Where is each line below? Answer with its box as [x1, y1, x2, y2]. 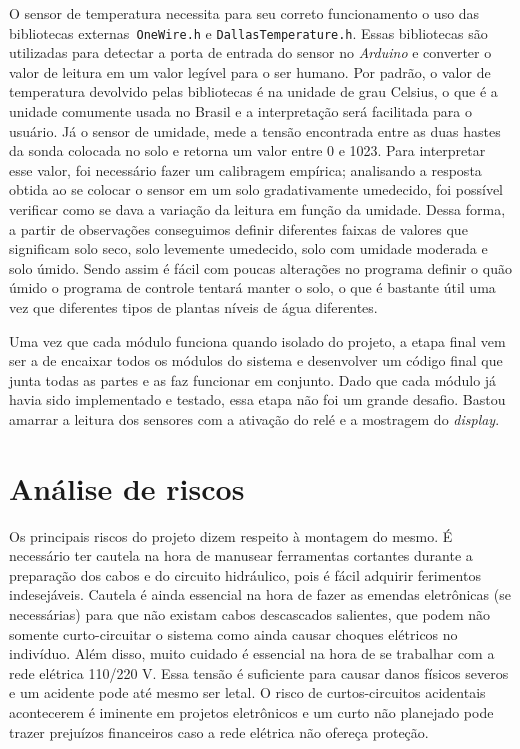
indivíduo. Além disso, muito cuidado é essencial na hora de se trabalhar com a [9, 643, 495, 664]
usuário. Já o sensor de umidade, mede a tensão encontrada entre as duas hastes [9, 120, 501, 141]
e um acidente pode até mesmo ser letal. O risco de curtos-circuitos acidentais [9, 682, 486, 703]
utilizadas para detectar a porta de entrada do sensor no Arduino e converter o [9, 42, 492, 63]
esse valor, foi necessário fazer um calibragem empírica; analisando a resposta [9, 159, 482, 180]
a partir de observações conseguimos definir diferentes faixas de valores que [9, 218, 468, 239]
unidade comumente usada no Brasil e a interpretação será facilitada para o [9, 101, 472, 122]
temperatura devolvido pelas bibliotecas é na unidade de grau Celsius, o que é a [9, 81, 498, 102]
